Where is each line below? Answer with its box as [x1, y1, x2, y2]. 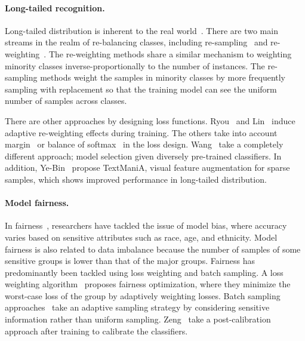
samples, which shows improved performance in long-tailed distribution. [5, 173, 267, 185]
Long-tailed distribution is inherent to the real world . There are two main [5, 24, 278, 36]
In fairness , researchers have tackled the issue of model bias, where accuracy [5, 219, 287, 232]
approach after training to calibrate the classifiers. [5, 324, 188, 337]
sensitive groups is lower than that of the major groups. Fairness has [5, 254, 255, 267]
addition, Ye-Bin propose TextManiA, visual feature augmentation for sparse [5, 161, 290, 174]
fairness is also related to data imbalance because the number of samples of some [5, 242, 301, 255]
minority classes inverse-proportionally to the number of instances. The [5, 59, 265, 72]
